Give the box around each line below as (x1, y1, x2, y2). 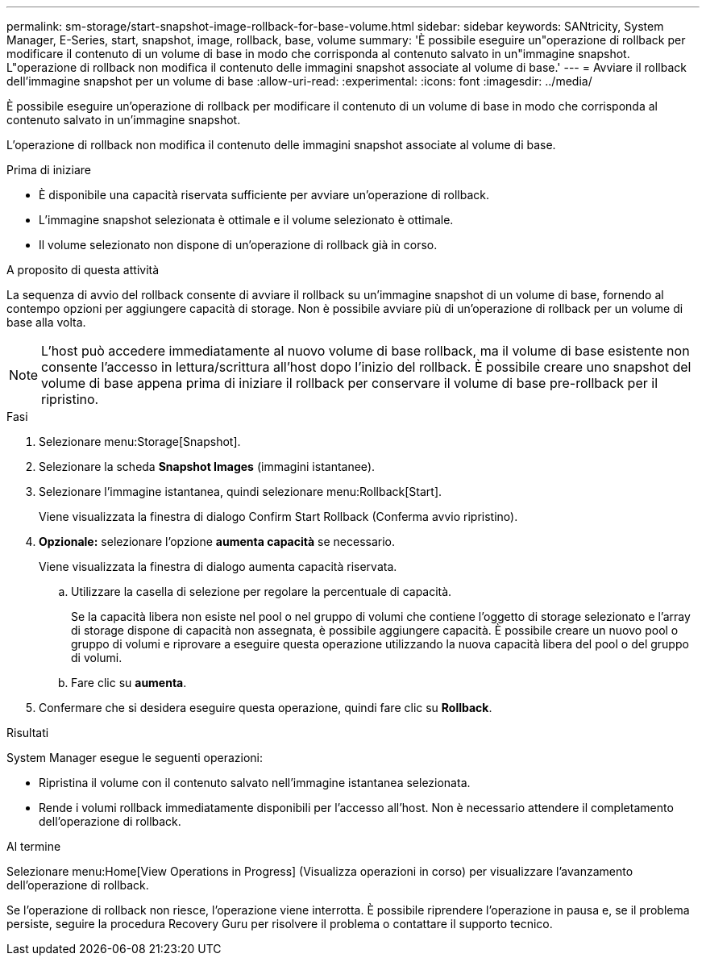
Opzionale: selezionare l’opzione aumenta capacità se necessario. (39, 535, 395, 548)
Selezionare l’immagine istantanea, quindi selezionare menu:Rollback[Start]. (39, 485, 442, 498)
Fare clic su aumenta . (71, 676, 187, 689)
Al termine (6, 839, 61, 853)
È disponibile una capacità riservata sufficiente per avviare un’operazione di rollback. (39, 188, 490, 202)
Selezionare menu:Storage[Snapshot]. (39, 435, 241, 448)
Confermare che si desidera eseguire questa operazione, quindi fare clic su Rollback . (39, 701, 492, 714)
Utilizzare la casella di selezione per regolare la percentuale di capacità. (71, 585, 452, 598)
